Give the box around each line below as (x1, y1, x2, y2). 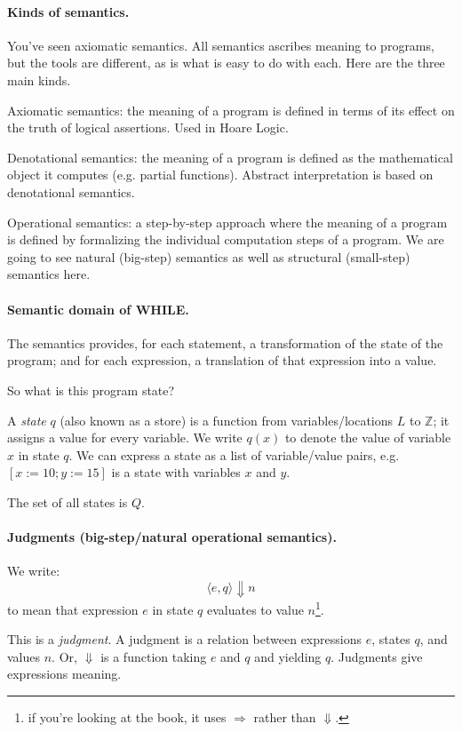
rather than (253, 707, 316, 726)
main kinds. (7, 70, 71, 89)
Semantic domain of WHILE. (7, 299, 189, 318)
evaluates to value (206, 600, 304, 618)
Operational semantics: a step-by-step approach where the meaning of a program (7, 212, 448, 231)
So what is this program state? (7, 380, 175, 399)
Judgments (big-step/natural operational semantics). (7, 528, 337, 546)
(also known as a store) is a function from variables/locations (60, 410, 394, 429)
